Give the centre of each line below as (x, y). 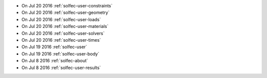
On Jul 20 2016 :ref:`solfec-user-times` (61, 40)
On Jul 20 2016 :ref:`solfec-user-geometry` (66, 13)
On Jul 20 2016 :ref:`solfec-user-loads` (61, 19)
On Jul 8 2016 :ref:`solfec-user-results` (61, 67)
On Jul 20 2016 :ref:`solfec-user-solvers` (63, 33)
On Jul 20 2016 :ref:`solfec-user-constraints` (67, 6)
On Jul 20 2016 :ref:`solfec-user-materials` (65, 26)
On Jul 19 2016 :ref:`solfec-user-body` (61, 53)
